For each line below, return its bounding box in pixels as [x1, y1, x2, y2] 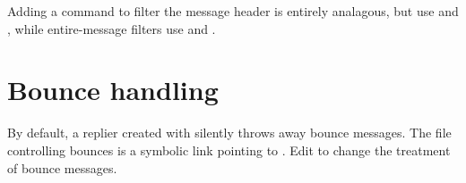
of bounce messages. [7, 158, 117, 177]
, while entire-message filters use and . [7, 19, 216, 37]
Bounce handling [7, 71, 219, 108]
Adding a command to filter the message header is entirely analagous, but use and [7, 2, 459, 20]
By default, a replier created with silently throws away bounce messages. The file [7, 123, 452, 142]
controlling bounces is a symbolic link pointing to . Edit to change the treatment [7, 140, 451, 159]
